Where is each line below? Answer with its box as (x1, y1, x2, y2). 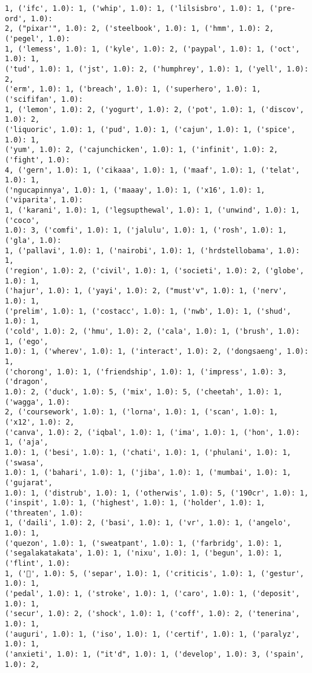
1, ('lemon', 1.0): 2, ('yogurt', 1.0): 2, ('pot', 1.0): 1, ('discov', (5, 105, 304, 114)
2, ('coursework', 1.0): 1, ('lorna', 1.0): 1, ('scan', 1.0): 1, (5, 408, 279, 417)
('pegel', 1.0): (5, 34, 70, 43)
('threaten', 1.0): (5, 508, 83, 517)
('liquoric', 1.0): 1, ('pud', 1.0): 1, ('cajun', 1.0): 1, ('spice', (5, 125, 296, 134)
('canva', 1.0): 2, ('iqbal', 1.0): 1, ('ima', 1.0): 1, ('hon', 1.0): (5, 428, 300, 437)
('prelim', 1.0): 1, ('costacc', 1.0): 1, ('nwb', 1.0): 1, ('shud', (5, 307, 291, 316)
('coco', (5, 216, 40, 225)
